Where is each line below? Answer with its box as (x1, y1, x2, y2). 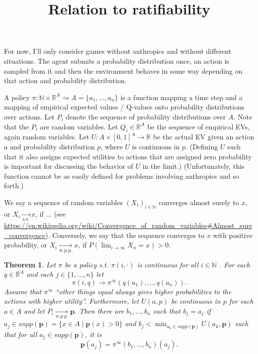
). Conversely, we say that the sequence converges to (45, 230, 205, 240)
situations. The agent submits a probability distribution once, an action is (4, 55, 229, 66)
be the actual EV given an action (153, 131, 255, 142)
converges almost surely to (159, 197, 239, 207)
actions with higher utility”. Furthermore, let (4, 296, 139, 306)
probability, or (4, 239, 47, 250)
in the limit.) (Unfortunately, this (142, 161, 245, 171)
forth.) (4, 180, 24, 191)
